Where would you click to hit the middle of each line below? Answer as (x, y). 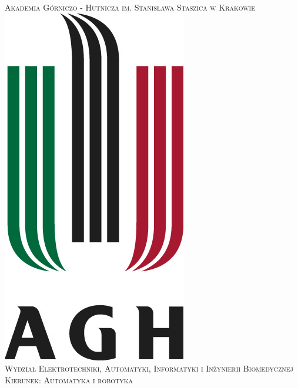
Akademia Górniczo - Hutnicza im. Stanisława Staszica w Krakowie (130, 7)
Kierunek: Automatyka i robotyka (69, 379)
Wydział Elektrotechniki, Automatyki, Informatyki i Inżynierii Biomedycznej (149, 368)
